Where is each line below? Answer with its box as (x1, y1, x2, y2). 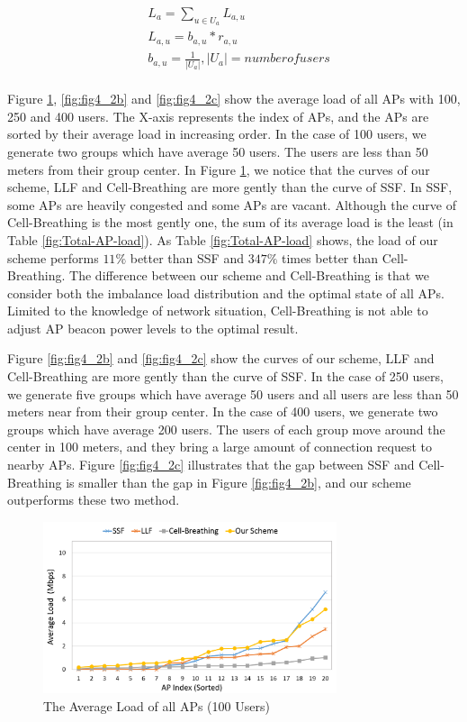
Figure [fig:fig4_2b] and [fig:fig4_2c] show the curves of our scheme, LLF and (7, 349, 435, 368)
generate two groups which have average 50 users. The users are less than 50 (7, 142, 428, 160)
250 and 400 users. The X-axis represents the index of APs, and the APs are (7, 106, 429, 125)
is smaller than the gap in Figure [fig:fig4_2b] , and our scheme (66, 472, 411, 491)
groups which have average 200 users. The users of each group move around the (7, 419, 445, 438)
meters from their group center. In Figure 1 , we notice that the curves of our (7, 160, 430, 178)
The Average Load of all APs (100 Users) (43, 696, 270, 715)
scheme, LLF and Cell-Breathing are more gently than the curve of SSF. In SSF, (7, 178, 453, 196)
